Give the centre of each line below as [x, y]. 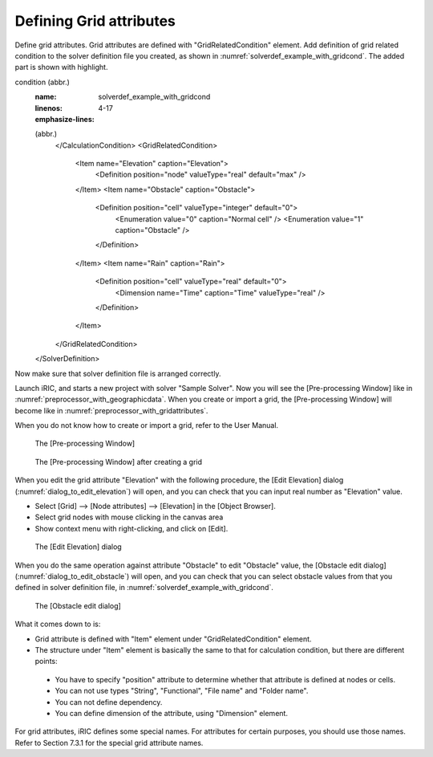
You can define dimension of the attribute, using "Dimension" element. [172, 713]
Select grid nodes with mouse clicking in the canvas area [129, 517]
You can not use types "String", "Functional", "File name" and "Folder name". [182, 691]
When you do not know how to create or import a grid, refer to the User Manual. [147, 425]
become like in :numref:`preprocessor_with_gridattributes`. [111, 410]
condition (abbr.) [42, 82]
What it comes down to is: [58, 624]
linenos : [49, 108]
